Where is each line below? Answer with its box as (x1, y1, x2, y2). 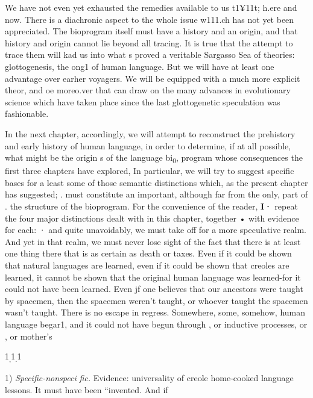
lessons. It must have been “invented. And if (5, 383, 168, 396)
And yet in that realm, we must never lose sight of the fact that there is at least (5, 235, 301, 247)
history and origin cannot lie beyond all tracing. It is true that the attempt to (5, 36, 293, 49)
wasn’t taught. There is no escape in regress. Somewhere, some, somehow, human (5, 306, 306, 319)
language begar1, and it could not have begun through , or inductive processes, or (5, 317, 308, 330)
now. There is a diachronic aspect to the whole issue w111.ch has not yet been (5, 13, 294, 25)
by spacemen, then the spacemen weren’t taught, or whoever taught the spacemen (5, 294, 308, 306)
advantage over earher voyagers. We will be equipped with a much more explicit (5, 72, 300, 84)
